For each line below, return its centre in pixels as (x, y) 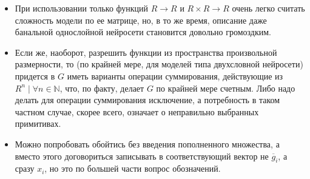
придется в (35, 76)
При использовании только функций (82, 8)
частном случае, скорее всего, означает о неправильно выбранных (137, 111)
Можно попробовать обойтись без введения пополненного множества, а (147, 144)
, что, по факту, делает (102, 88)
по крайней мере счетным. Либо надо (226, 88)
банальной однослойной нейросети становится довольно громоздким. (143, 32)
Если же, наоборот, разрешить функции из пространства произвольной (146, 52)
